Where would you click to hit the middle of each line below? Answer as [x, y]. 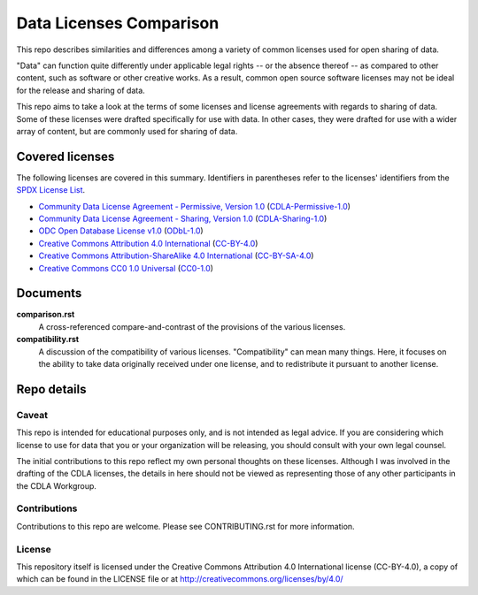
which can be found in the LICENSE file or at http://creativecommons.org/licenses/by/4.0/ [180, 579]
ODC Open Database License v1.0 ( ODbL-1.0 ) [121, 231]
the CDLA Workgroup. [57, 485]
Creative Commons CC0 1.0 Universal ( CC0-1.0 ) [126, 268]
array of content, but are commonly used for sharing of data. [127, 131]
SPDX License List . [51, 190]
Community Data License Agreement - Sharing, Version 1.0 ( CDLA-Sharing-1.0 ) [183, 218]
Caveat [32, 415]
